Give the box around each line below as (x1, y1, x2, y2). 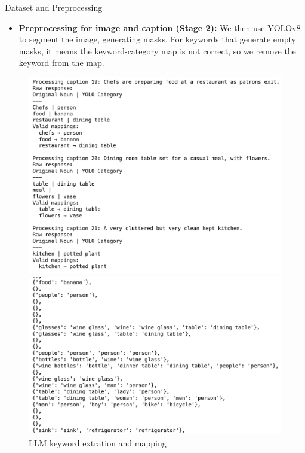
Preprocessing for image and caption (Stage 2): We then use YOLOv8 (19, 21, 301, 34)
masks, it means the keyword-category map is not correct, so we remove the (19, 44, 296, 57)
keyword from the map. (19, 56, 104, 69)
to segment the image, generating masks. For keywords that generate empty (19, 33, 296, 45)
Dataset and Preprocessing (5, 1, 103, 13)
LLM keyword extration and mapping (29, 437, 167, 449)
